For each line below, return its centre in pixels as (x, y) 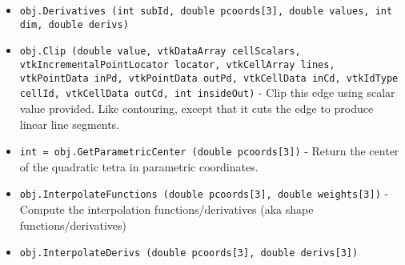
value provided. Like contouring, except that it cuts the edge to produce (196, 108)
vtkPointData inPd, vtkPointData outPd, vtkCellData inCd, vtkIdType (209, 78)
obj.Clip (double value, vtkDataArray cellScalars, (160, 52)
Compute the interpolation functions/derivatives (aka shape (166, 209)
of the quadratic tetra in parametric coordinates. (139, 166)
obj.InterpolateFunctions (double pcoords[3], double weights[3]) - (204, 193)
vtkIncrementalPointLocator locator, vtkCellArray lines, (177, 64)
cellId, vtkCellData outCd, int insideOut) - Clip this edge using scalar (207, 92)
